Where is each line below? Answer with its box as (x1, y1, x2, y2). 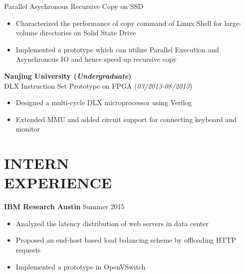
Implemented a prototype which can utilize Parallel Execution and (15, 44, 220, 54)
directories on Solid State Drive (40, 27, 136, 38)
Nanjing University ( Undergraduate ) (4, 70, 132, 81)
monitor (15, 124, 40, 134)
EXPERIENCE (4, 172, 112, 193)
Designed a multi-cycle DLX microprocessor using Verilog (15, 97, 192, 108)
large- (224, 17, 242, 28)
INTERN (4, 153, 69, 173)
